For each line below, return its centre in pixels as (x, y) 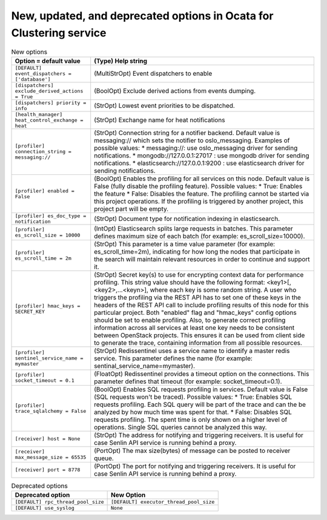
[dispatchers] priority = (51, 103)
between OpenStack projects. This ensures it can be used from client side (200, 335)
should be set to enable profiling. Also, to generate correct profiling (190, 320)
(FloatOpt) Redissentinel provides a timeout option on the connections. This (202, 374)
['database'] (33, 79)
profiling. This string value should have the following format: (180, 282)
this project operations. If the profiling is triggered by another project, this (199, 201)
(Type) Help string (121, 61)
